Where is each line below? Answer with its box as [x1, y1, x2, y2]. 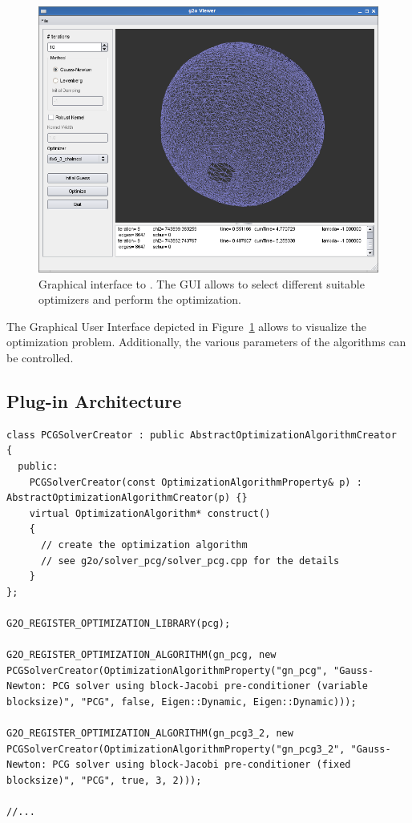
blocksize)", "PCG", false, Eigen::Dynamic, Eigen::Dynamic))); [6, 696, 357, 708]
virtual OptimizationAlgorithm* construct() [29, 507, 271, 519]
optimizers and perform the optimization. [38, 291, 241, 308]
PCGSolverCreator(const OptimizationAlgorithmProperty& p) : [29, 476, 362, 488]
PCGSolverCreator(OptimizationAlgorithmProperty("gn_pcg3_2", [6, 743, 345, 755]
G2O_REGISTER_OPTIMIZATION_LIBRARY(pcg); [6, 617, 231, 629]
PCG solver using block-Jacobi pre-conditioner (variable [52, 680, 369, 692]
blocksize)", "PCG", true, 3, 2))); [6, 774, 202, 786]
